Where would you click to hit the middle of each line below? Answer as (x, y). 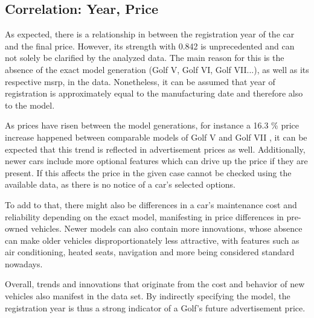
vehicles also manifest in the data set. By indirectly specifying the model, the (148, 296)
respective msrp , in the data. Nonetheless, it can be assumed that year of (140, 81)
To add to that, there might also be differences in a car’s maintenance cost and (151, 204)
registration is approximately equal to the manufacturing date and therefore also (154, 93)
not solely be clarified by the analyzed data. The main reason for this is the (145, 58)
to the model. (30, 105)
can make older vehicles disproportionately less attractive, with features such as (152, 240)
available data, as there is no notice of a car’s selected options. (120, 184)
